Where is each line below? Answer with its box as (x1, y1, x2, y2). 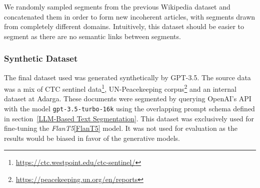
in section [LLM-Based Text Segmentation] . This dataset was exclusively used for (4, 113, 254, 123)
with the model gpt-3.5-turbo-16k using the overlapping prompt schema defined (4, 103, 255, 114)
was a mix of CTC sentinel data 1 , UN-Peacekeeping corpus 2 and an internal (4, 82, 236, 94)
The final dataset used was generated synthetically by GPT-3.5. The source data (4, 72, 251, 82)
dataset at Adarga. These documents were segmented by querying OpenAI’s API (4, 93, 251, 104)
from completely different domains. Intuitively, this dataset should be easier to (4, 21, 244, 32)
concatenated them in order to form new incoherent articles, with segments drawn (4, 11, 255, 22)
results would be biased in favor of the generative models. (4, 132, 180, 143)
